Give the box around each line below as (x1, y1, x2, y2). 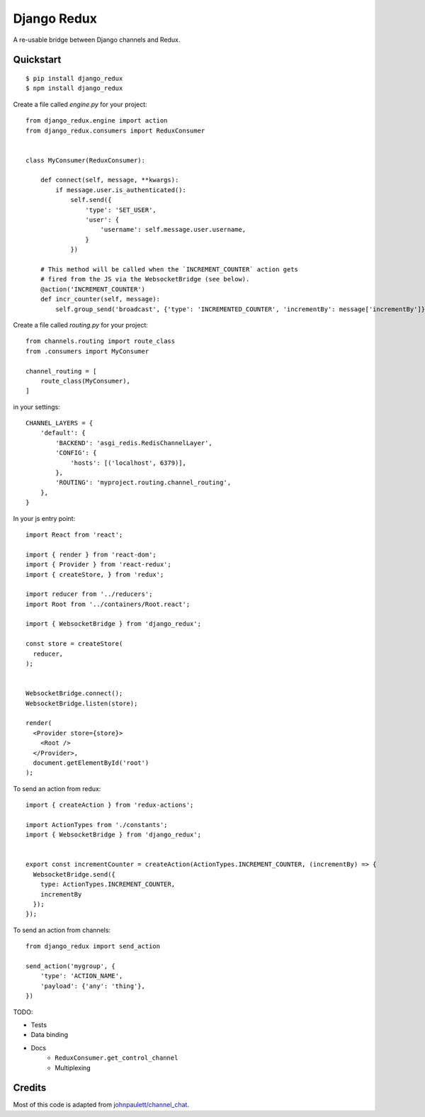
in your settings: (13, 403, 60, 411)
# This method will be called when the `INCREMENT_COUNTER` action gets (40, 265, 299, 273)
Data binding (30, 1031, 69, 1039)
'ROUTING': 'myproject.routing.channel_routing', (55, 478, 232, 487)
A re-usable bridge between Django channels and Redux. (13, 35, 181, 44)
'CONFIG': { (55, 449, 97, 457)
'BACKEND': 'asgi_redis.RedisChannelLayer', (55, 439, 212, 447)
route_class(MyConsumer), (40, 376, 131, 385)
